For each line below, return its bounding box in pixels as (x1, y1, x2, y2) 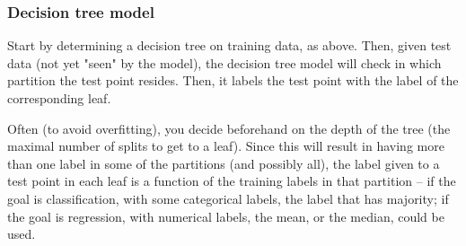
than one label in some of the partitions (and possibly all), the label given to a (7, 154, 440, 172)
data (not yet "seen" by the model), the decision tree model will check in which (7, 53, 442, 72)
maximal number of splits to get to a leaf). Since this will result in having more (7, 136, 444, 155)
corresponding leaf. (7, 89, 111, 107)
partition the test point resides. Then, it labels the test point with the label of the (7, 71, 459, 90)
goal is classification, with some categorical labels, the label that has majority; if (7, 189, 449, 207)
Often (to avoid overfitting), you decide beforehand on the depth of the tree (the (7, 119, 451, 137)
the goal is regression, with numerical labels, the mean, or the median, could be (7, 206, 444, 225)
